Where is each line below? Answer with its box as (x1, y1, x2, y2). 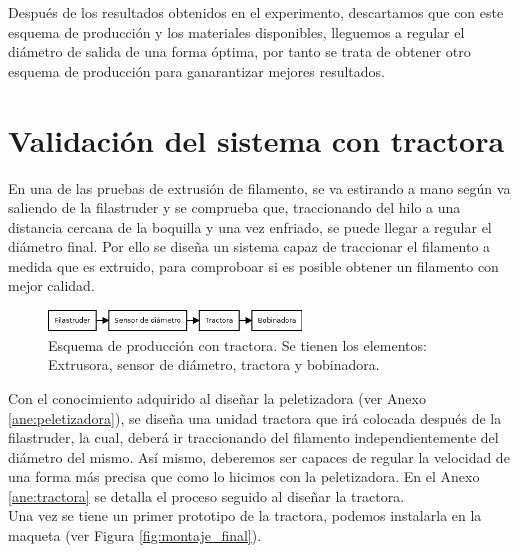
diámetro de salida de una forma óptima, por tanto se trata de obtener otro (8, 41, 471, 62)
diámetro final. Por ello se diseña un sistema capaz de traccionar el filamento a (8, 236, 491, 257)
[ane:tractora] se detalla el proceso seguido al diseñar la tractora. (8, 485, 405, 506)
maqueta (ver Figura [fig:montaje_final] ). (8, 525, 262, 546)
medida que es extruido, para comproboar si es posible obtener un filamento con (8, 255, 499, 276)
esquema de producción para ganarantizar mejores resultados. (8, 60, 385, 81)
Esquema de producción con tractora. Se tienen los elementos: (48, 334, 427, 355)
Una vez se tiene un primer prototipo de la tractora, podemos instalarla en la (8, 505, 482, 526)
